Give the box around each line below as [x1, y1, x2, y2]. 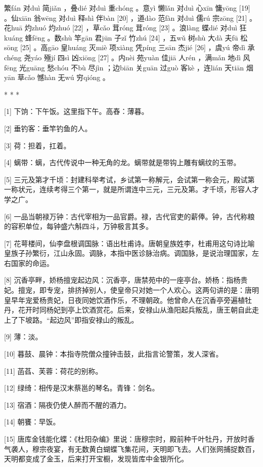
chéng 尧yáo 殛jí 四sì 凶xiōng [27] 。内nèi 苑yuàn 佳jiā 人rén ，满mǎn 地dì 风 [4, 52, 250, 62]
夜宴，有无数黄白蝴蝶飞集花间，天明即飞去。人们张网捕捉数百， [46, 443, 259, 454]
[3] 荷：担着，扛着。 [4, 140, 71, 150]
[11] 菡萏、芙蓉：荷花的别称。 [4, 365, 103, 376]
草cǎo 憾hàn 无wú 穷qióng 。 [17, 72, 110, 83]
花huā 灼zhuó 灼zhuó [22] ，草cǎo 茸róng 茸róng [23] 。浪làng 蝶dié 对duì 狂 [4, 22, 247, 33]
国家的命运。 [11, 257, 54, 268]
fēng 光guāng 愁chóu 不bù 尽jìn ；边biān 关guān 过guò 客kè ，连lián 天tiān [4, 62, 244, 72]
